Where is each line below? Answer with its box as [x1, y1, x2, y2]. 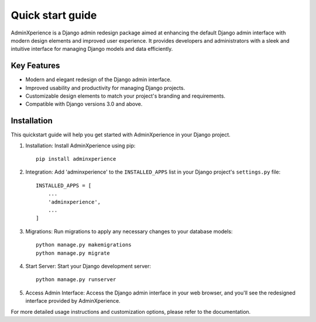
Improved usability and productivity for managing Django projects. [25, 84, 186, 91]
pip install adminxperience [36, 155, 116, 162]
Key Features [11, 61, 60, 71]
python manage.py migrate [36, 250, 111, 257]
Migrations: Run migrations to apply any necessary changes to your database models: [25, 228, 233, 235]
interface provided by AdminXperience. [25, 297, 121, 304]
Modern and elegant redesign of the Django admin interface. [25, 76, 172, 83]
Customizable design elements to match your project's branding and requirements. [25, 92, 225, 99]
